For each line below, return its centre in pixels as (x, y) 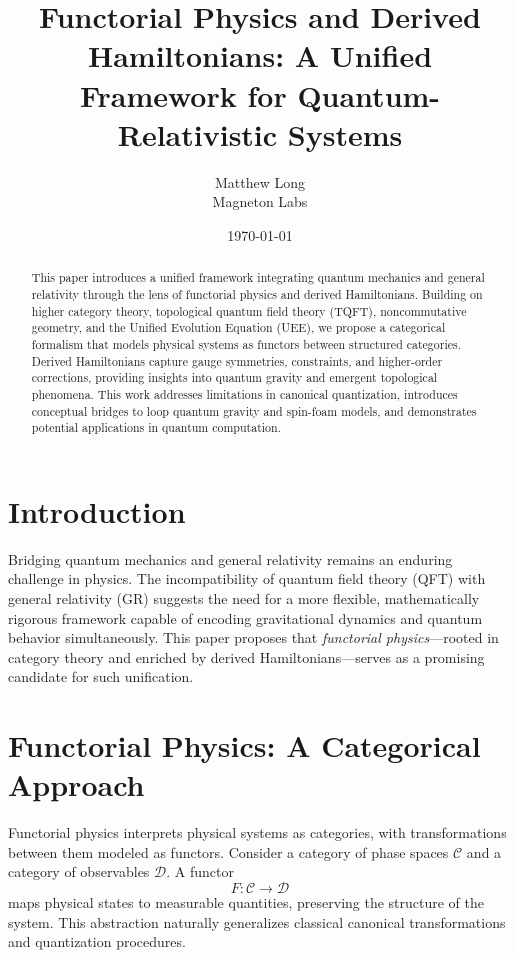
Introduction (97, 510)
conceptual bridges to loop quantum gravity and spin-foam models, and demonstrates (254, 410)
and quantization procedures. (97, 941)
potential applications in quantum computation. (156, 427)
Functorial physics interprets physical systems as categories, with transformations (257, 832)
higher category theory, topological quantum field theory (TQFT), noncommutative (249, 310)
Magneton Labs (260, 201)
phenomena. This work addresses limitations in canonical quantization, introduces (244, 393)
